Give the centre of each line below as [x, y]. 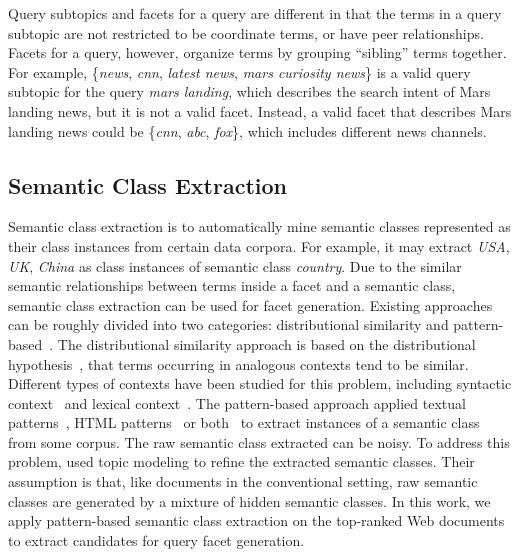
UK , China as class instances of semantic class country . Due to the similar [235, 265]
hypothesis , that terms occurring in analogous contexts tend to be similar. [238, 363]
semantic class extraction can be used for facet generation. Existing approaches [250, 304]
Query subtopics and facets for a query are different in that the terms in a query [255, 13]
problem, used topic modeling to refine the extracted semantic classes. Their [241, 461]
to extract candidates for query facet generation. [156, 539]
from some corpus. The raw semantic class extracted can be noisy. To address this [259, 441]
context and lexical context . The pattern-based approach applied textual [237, 402]
